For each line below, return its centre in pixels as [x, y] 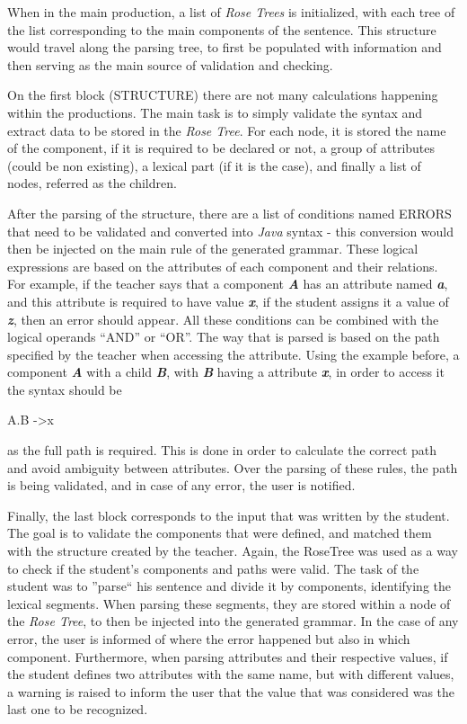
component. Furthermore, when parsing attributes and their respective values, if [228, 656]
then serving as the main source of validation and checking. [170, 64]
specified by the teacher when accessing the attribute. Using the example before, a [233, 354]
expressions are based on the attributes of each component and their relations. [223, 266]
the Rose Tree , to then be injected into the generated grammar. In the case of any [233, 621]
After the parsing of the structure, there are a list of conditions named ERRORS [229, 213]
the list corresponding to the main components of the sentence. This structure [222, 29]
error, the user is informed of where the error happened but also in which [209, 639]
